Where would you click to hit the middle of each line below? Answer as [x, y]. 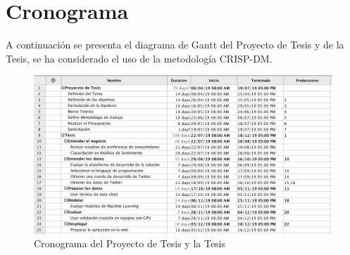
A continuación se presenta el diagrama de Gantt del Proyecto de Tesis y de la [175, 45]
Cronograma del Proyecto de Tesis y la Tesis [130, 243]
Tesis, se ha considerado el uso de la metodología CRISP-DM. [139, 58]
